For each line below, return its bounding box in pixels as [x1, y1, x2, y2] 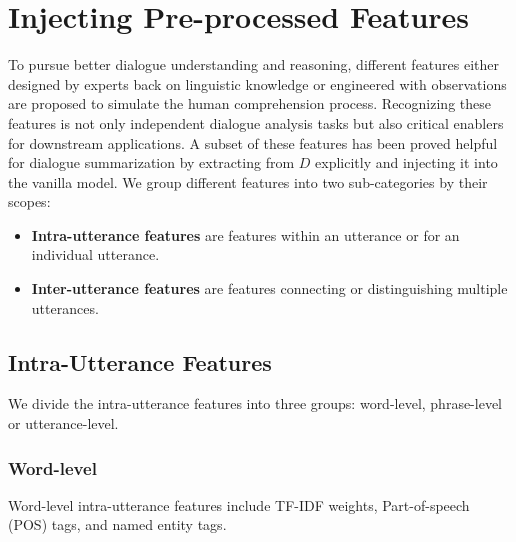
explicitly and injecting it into [315, 152, 498, 173]
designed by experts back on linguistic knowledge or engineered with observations [8, 73, 507, 94]
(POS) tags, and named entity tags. [8, 514, 227, 535]
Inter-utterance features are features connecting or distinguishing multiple [31, 278, 508, 299]
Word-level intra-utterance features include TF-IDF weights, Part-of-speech [8, 494, 470, 515]
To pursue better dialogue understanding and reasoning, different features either [8, 54, 500, 75]
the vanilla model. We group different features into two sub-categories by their [8, 171, 488, 192]
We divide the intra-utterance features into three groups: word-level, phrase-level [8, 393, 503, 414]
